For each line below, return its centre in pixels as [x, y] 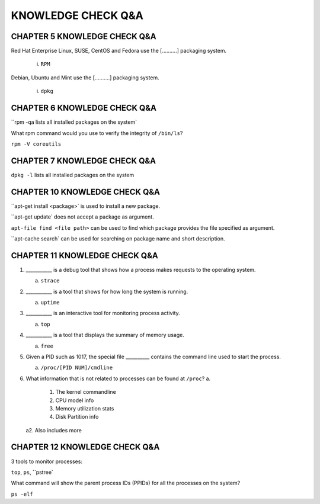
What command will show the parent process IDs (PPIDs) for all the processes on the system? [126, 483]
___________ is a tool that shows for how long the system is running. [107, 291]
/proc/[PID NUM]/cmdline [76, 368]
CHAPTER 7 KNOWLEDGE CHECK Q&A [84, 161]
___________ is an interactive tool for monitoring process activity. [103, 313]
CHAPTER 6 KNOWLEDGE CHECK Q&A [84, 108]
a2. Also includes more [54, 430]
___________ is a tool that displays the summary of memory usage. [105, 335]
